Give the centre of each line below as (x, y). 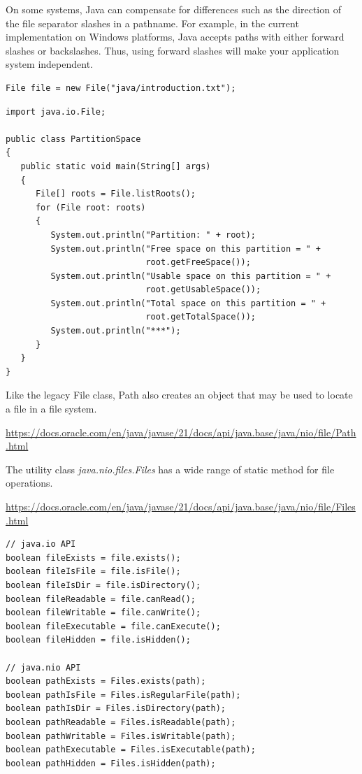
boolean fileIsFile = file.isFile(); (93, 572)
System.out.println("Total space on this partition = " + (188, 303)
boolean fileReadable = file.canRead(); (101, 599)
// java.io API (41, 544)
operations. (29, 483)
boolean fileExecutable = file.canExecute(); (113, 626)
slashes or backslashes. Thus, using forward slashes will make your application (173, 50)
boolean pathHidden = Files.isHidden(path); (111, 763)
